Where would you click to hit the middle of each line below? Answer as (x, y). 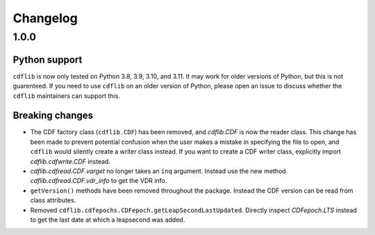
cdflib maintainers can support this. (67, 96)
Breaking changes (53, 116)
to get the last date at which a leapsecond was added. (108, 220)
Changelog (45, 18)
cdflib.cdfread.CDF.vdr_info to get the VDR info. (99, 181)
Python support (48, 59)
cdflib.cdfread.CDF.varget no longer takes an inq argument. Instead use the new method (158, 171)
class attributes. (53, 200)
